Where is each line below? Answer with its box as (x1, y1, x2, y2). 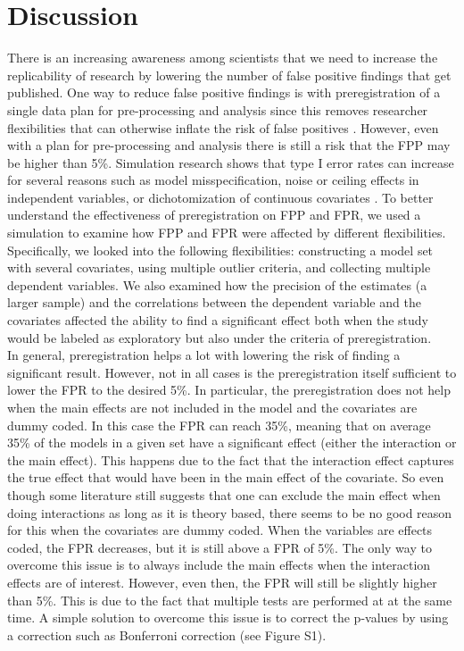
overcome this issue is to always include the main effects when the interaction (7, 555, 431, 574)
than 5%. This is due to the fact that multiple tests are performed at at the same (7, 590, 452, 609)
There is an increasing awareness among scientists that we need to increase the (7, 48, 438, 67)
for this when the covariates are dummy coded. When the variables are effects (7, 521, 433, 539)
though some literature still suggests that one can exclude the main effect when (7, 485, 441, 504)
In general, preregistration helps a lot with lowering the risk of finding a (7, 346, 401, 364)
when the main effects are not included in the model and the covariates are (7, 398, 418, 416)
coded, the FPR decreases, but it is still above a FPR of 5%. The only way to (7, 538, 432, 556)
